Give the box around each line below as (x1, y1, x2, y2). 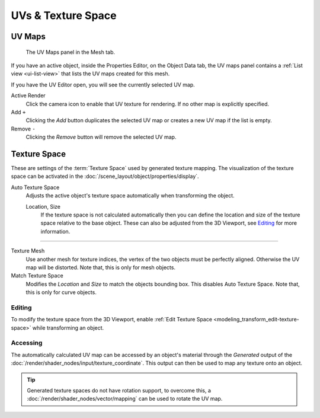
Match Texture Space (11, 272, 63, 279)
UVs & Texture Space (11, 9, 117, 22)
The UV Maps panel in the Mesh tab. (25, 48, 116, 56)
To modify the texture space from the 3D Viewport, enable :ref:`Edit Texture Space (11, 316, 213, 323)
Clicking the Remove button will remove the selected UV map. (25, 133, 177, 141)
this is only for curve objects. (25, 289, 97, 296)
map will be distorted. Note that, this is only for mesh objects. (25, 264, 176, 271)
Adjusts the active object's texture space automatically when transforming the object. (25, 192, 235, 199)
